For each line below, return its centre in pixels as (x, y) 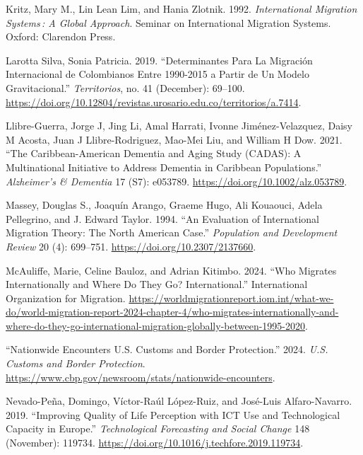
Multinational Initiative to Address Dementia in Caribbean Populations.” (164, 167)
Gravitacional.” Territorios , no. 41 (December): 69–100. (125, 87)
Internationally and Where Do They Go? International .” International (157, 284)
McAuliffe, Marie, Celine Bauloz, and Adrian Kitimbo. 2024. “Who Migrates (171, 270)
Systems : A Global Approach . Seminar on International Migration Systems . (168, 22)
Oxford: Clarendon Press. (61, 36)
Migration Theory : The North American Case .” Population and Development (172, 232)
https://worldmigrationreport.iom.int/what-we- (231, 298)
